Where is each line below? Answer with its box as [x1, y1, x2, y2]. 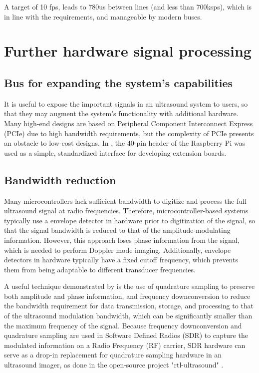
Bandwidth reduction [4, 172, 116, 187]
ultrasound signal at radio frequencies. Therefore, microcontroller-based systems [4, 205, 249, 216]
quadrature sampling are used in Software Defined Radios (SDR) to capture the [4, 330, 248, 340]
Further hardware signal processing [4, 41, 252, 61]
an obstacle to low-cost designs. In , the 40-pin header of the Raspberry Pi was [4, 138, 246, 148]
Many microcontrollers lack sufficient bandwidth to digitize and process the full [4, 195, 247, 206]
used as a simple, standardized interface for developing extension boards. [4, 147, 227, 158]
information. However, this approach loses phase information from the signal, [4, 234, 240, 245]
